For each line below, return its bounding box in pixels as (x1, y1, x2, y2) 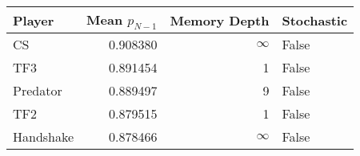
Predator (13, 81, 62, 100)
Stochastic (282, 10, 348, 29)
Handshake (13, 127, 74, 146)
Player (13, 10, 54, 29)
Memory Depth (170, 10, 270, 29)
